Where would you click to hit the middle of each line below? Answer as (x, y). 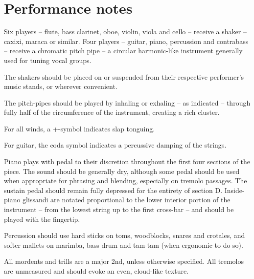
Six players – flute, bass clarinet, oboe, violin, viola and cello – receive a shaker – (125, 32)
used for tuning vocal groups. (48, 60)
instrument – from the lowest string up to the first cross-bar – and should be (119, 209)
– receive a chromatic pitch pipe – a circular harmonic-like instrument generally (123, 51)
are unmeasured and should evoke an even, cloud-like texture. (96, 271)
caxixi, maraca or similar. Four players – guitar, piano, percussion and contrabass (126, 41)
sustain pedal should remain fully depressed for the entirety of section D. (113, 190)
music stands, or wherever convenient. (61, 86)
